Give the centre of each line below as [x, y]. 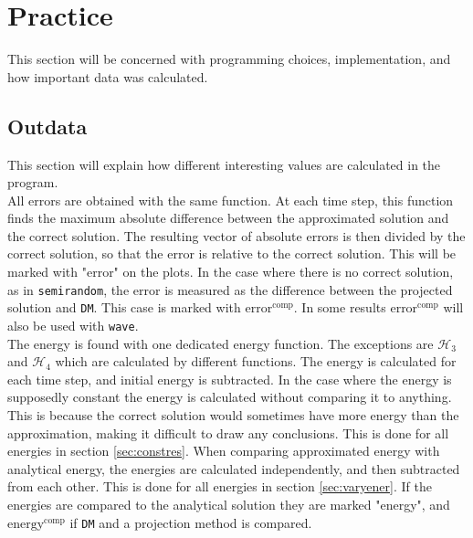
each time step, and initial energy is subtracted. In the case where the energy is [230, 379]
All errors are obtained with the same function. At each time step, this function [231, 200]
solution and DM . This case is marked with [124, 307]
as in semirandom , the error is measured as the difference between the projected [230, 289]
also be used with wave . [73, 325]
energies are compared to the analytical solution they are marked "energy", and [229, 504]
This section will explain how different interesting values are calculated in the [224, 164]
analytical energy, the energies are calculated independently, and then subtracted [234, 468]
